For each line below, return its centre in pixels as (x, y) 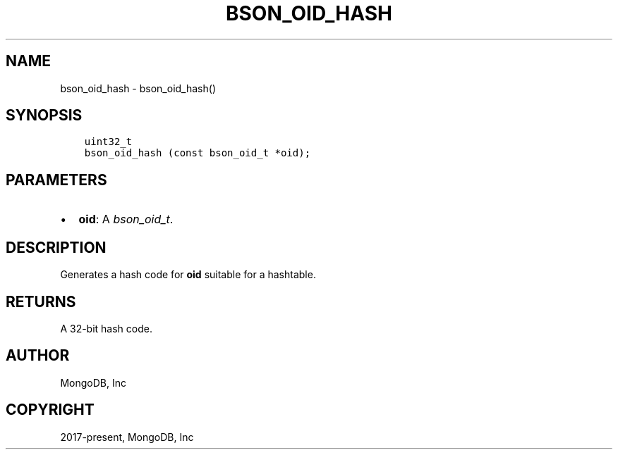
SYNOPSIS (44, 116)
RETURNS (41, 301)
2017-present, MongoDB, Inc (127, 437)
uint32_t (108, 142)
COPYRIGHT (50, 410)
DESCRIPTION (56, 247)
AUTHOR (38, 356)
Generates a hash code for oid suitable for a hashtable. (188, 275)
